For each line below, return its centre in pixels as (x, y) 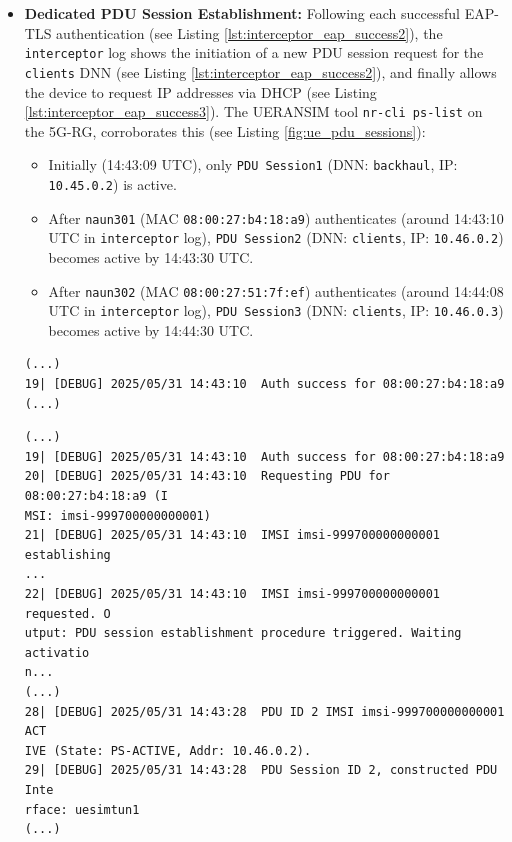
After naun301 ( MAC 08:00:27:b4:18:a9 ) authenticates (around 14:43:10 (276, 217)
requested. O (67, 613)
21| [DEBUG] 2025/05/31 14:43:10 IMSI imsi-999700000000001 (232, 535)
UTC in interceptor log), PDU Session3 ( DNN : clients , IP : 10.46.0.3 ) (276, 310)
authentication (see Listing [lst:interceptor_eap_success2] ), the (249, 32)
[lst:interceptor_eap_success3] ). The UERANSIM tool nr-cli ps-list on (253, 111)
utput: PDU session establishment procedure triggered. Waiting (243, 633)
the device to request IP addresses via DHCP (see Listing (200, 91)
